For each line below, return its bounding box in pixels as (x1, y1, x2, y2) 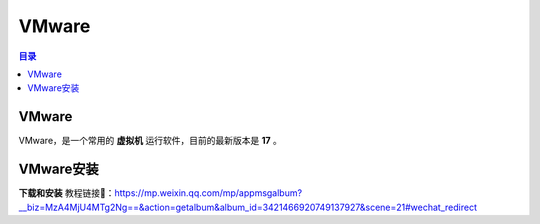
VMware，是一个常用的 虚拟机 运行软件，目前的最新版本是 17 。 (18, 135, 282, 147)
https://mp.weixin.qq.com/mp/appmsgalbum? (114, 187, 303, 199)
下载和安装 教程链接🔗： (18, 187, 115, 199)
